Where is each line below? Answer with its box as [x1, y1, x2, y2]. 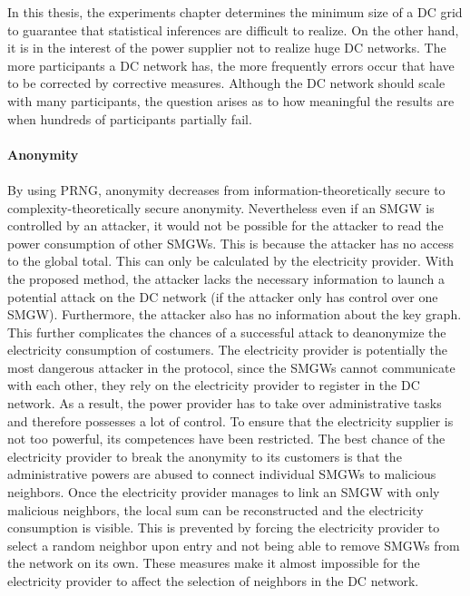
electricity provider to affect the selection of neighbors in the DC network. [7, 572, 419, 590]
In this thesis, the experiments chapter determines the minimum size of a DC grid [7, 3, 463, 21]
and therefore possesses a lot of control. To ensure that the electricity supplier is [7, 411, 454, 430]
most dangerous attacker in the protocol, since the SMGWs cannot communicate [7, 357, 455, 376]
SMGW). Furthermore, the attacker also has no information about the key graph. [7, 305, 462, 324]
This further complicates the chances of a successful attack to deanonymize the [7, 322, 446, 341]
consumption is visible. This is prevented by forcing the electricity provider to [7, 518, 440, 537]
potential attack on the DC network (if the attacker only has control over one [7, 287, 438, 306]
